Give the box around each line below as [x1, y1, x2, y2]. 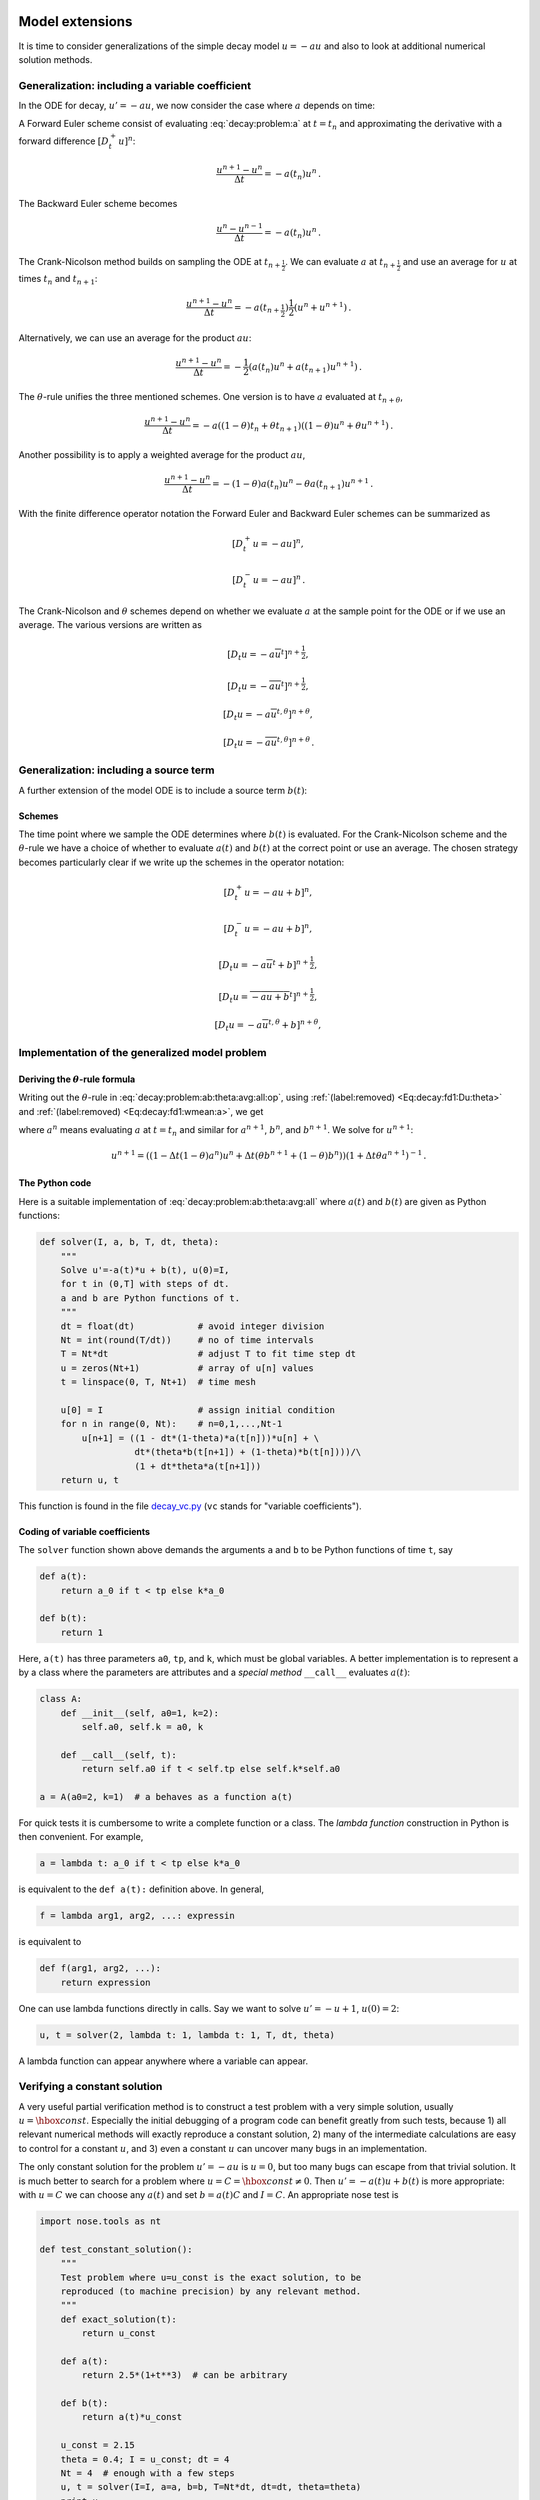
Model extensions [18, 13, 133, 30]
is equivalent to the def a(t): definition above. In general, [18, 1883, 265, 1895]
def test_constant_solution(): [39, 2243, 194, 2255]
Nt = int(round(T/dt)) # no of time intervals [60, 1334, 314, 1345]
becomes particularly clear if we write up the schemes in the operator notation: [18, 856, 345, 868]
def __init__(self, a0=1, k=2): [60, 1707, 220, 1719]
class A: [39, 1693, 83, 1705]
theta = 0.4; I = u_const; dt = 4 [60, 2453, 230, 2465]
